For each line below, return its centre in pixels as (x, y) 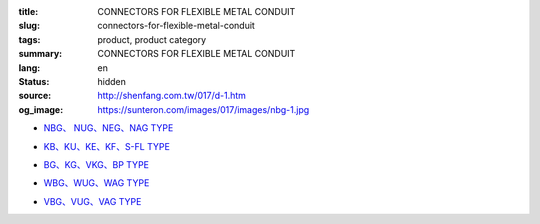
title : (28, 11)
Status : (34, 81)
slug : (29, 26)
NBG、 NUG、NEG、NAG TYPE (108, 128)
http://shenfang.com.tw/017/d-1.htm (172, 96)
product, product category (152, 39)
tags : (29, 39)
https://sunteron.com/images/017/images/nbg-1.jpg (203, 109)
